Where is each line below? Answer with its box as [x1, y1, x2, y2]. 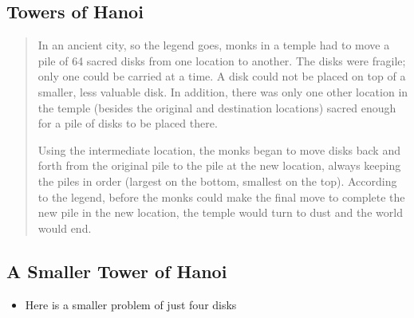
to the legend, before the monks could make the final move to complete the [37, 188, 405, 205]
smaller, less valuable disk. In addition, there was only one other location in [37, 83, 408, 100]
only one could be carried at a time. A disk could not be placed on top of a [37, 68, 406, 84]
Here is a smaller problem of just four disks [25, 296, 237, 312]
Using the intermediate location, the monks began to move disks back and [37, 141, 400, 158]
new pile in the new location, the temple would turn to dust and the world [37, 204, 403, 221]
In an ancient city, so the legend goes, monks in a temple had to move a [37, 37, 390, 53]
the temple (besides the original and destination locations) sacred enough [37, 99, 396, 116]
